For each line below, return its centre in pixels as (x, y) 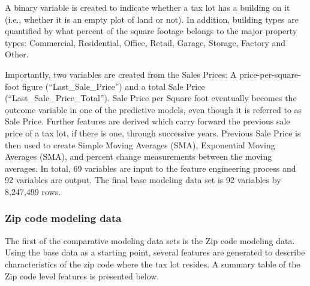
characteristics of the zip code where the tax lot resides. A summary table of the (153, 264)
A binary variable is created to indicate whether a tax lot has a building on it (148, 7)
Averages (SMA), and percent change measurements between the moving (139, 156)
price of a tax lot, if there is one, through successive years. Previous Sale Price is (153, 133)
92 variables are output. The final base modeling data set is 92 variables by (143, 180)
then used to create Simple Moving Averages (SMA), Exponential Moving (140, 144)
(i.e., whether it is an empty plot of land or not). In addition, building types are (152, 19)
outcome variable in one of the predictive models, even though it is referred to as (154, 109)
